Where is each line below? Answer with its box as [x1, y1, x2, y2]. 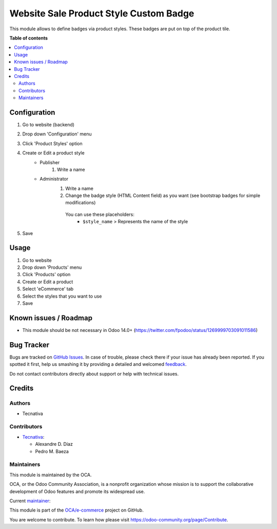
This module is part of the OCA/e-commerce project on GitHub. [9, 507, 144, 513]
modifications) [65, 200, 96, 206]
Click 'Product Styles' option [22, 140, 83, 146]
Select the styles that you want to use [22, 293, 102, 299]
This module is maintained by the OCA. [9, 472, 92, 478]
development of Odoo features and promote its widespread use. [9, 488, 145, 495]
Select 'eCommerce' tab [22, 286, 74, 292]
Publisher [39, 159, 60, 165]
